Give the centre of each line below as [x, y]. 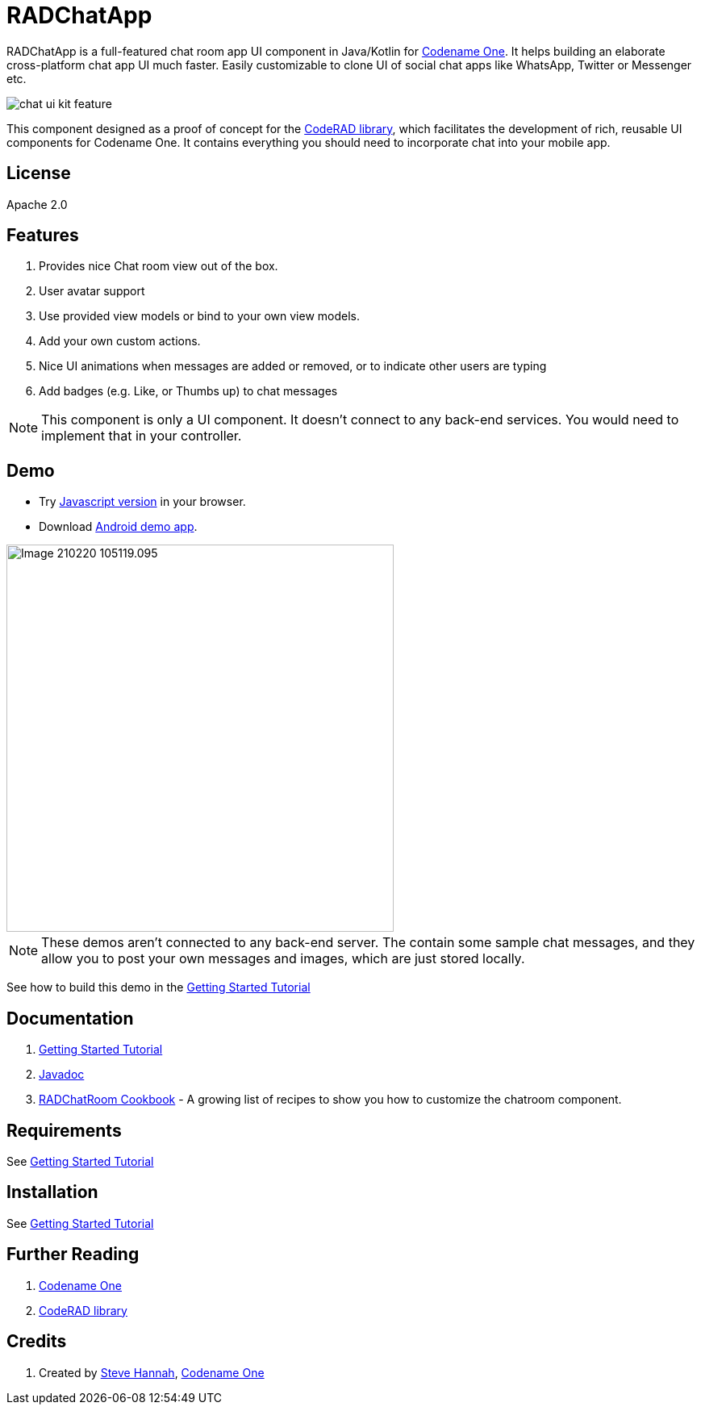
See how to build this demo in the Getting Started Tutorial [159, 987]
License [39, 173]
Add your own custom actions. [120, 341]
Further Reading [73, 1254]
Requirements [64, 1130]
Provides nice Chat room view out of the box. [159, 266]
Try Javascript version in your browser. [142, 502]
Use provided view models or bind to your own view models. [199, 316]
